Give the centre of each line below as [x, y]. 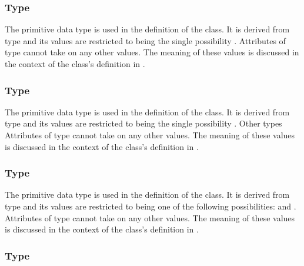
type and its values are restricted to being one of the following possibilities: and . [151, 206]
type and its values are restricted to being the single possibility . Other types [143, 123]
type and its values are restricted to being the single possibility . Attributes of [145, 40]
